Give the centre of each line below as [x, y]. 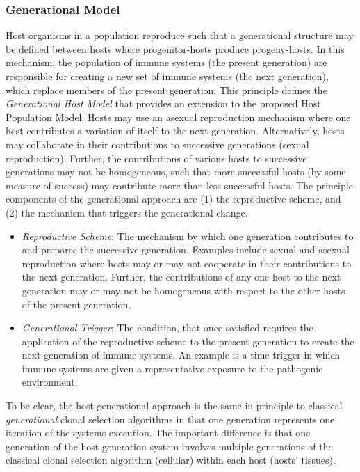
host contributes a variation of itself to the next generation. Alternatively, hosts [175, 131]
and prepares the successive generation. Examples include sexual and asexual [186, 250]
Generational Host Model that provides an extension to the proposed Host [163, 103]
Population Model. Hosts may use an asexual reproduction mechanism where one [178, 117]
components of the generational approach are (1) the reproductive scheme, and [173, 199]
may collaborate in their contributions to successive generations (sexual [157, 144]
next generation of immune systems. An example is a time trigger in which [181, 355]
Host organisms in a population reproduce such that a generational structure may [180, 35]
